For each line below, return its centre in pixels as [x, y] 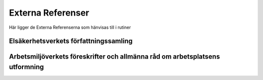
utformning [26, 67]
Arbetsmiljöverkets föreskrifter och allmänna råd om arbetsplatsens [114, 57]
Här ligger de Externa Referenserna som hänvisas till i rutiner [70, 27]
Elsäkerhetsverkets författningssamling [71, 41]
